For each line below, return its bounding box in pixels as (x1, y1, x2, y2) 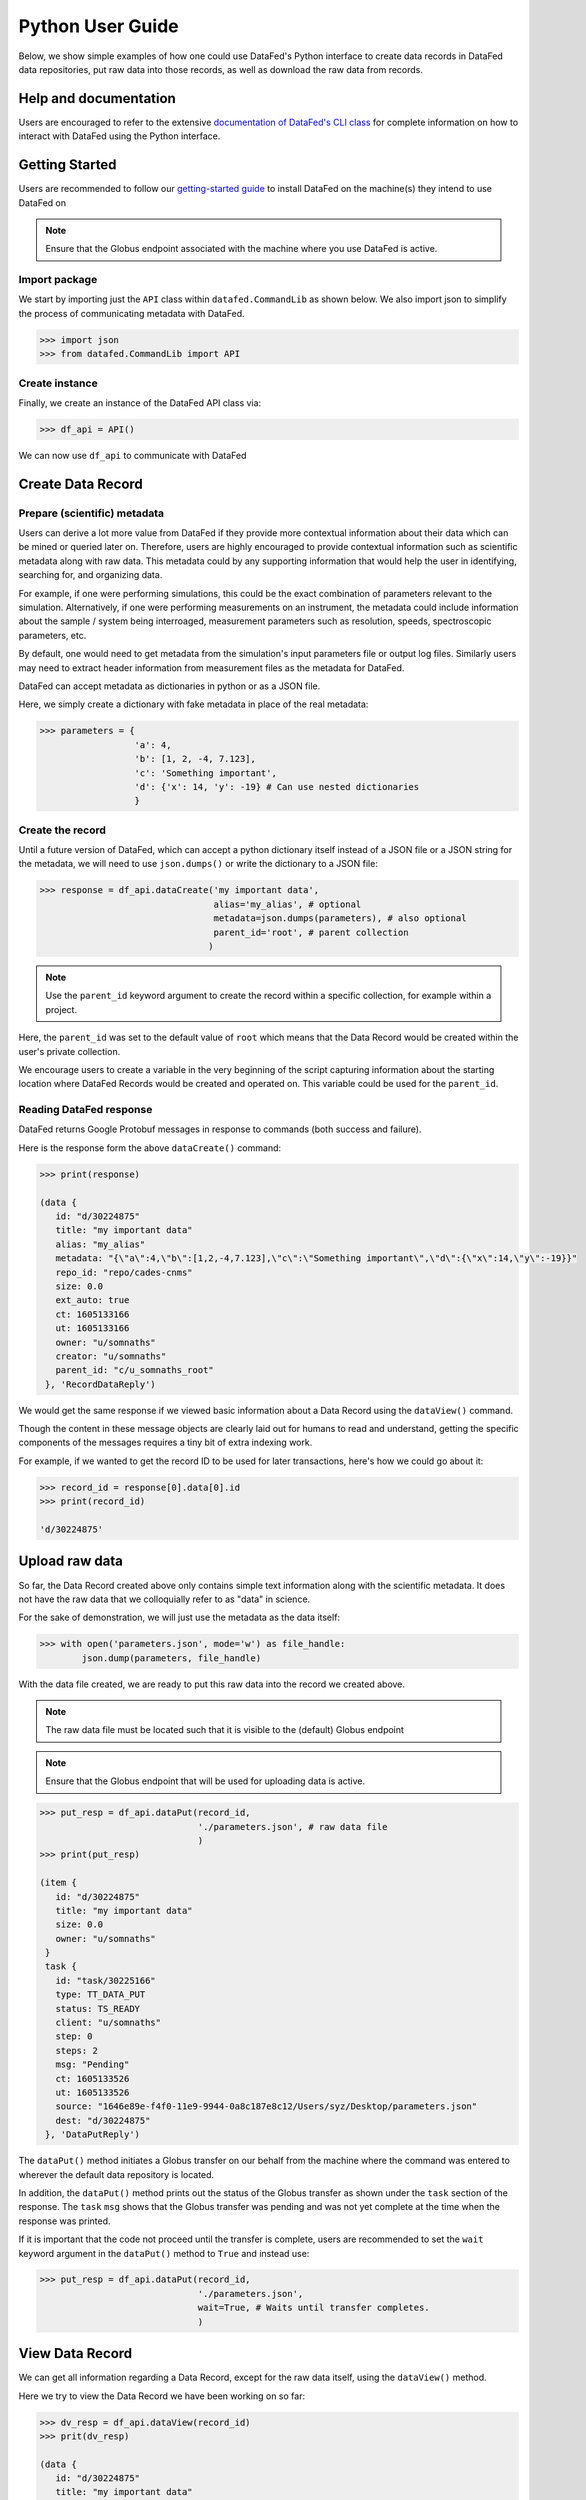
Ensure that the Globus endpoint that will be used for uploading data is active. (45, 1775, 366, 1787)
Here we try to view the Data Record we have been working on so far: (18, 2390, 305, 2402)
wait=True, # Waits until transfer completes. (197, 2302, 430, 2314)
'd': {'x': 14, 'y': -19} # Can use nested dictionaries (134, 781, 420, 792)
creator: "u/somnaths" (55, 1350, 167, 1362)
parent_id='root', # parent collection (213, 926, 409, 938)
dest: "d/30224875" (55, 2115, 151, 2126)
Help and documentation (18, 90, 177, 107)
